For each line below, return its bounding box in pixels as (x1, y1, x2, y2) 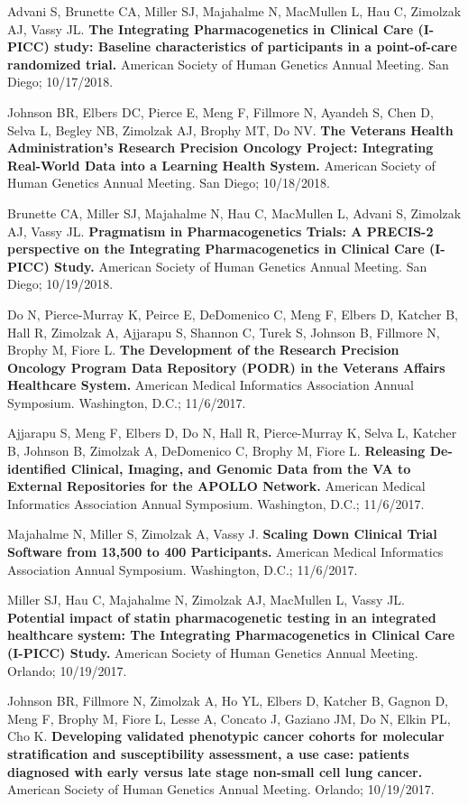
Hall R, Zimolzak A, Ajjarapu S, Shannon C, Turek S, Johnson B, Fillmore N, (7, 322, 440, 341)
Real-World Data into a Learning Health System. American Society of (7, 155, 436, 174)
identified (7, 458, 67, 477)
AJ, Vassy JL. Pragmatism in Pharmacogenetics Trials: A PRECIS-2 (7, 221, 434, 240)
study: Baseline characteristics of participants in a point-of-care (53, 37, 457, 56)
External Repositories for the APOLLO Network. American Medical (7, 477, 426, 495)
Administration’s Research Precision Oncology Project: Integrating (7, 138, 434, 157)
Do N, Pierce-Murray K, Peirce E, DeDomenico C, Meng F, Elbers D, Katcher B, (7, 304, 459, 323)
